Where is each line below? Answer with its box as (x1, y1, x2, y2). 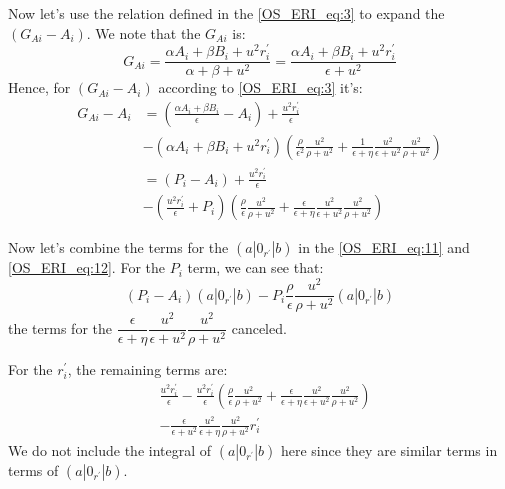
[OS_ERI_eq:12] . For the (8, 257, 165, 278)
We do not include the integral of (8, 440, 212, 461)
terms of (8, 460, 59, 481)
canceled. (231, 317, 287, 338)
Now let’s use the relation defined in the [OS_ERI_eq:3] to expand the (8, 3, 445, 23)
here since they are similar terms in (280, 440, 498, 461)
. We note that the (86, 22, 201, 43)
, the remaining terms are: (67, 359, 228, 380)
